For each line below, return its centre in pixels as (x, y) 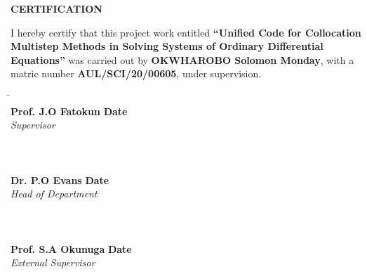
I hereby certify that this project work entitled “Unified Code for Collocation (186, 32)
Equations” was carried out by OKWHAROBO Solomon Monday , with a (182, 59)
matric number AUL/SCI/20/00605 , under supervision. (136, 73)
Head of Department (54, 194)
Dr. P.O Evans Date (60, 180)
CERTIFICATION (56, 8)
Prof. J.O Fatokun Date (69, 111)
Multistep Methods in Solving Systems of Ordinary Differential (167, 46)
